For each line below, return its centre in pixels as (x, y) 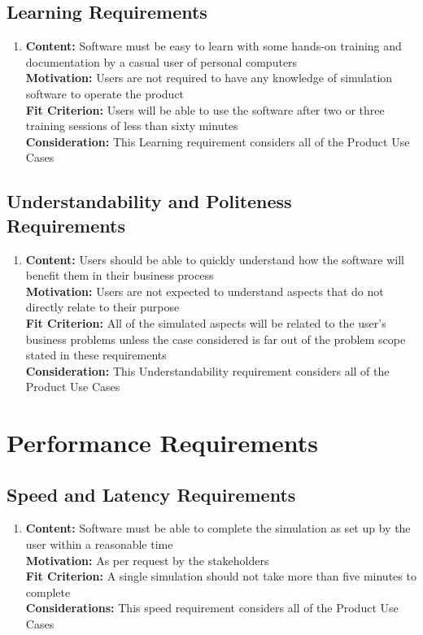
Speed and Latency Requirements (151, 494)
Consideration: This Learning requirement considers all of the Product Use (218, 141)
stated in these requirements (96, 355)
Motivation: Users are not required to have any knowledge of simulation (209, 78)
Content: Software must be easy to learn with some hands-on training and (214, 46)
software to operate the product (105, 93)
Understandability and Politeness (149, 201)
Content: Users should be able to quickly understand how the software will (215, 259)
